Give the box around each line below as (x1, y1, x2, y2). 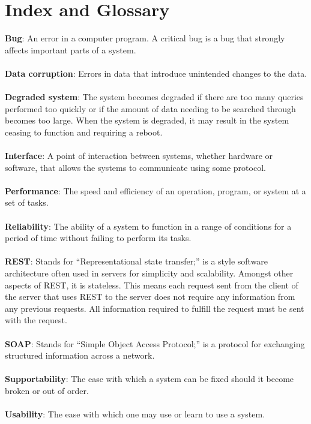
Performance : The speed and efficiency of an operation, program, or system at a (5, 184, 306, 197)
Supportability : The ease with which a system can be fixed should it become (5, 372, 294, 385)
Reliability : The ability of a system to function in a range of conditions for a (5, 219, 292, 232)
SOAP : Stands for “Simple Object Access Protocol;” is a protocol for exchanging (5, 337, 305, 350)
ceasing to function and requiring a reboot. (5, 125, 163, 138)
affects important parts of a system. (5, 43, 136, 56)
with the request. (5, 314, 67, 326)
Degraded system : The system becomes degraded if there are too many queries (5, 91, 304, 103)
